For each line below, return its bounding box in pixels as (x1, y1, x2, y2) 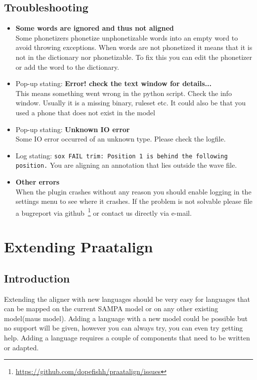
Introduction (4, 270, 70, 285)
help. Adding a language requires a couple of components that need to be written (4, 332, 250, 343)
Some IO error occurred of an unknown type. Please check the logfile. (15, 134, 226, 144)
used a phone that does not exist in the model (15, 107, 155, 117)
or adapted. (4, 342, 39, 352)
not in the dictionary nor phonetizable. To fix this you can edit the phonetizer (15, 51, 252, 62)
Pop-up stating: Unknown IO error (15, 124, 130, 134)
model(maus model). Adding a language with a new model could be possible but (4, 313, 248, 323)
